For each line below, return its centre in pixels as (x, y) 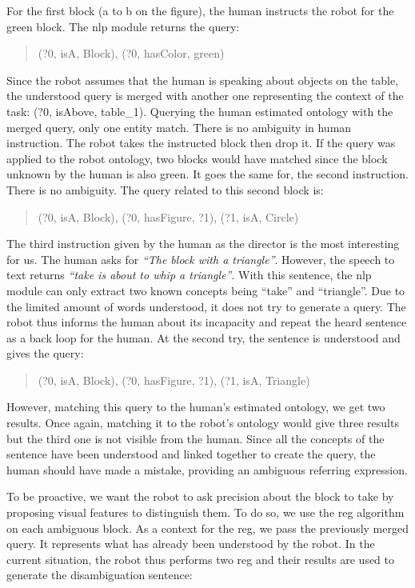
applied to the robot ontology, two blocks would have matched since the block (197, 158)
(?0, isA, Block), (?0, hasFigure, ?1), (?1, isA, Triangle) (174, 380)
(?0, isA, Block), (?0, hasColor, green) (131, 53)
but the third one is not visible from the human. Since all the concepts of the (196, 438)
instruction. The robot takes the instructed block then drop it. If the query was (201, 143)
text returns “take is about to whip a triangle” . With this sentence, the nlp (189, 275)
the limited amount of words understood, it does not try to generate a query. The (206, 306)
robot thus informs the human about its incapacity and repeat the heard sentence (207, 322)
